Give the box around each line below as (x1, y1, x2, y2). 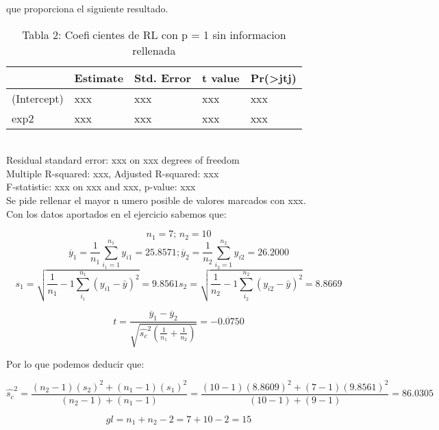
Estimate (74, 69, 124, 86)
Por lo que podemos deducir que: (6, 356, 145, 370)
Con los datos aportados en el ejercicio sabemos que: (6, 206, 227, 220)
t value (201, 69, 240, 86)
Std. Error (134, 69, 191, 86)
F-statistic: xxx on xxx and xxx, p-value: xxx (6, 179, 196, 194)
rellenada (132, 42, 176, 58)
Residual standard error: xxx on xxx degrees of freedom (6, 153, 240, 167)
